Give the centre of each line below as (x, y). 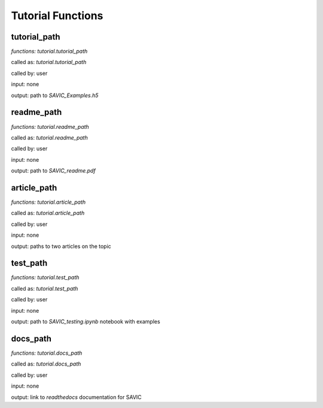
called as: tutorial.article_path (48, 213)
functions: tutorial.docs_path (47, 353)
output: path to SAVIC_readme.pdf (53, 171)
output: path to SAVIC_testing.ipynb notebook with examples (86, 322)
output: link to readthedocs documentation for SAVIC (76, 397)
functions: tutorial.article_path (48, 202)
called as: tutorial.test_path (45, 288)
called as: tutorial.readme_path (49, 137)
